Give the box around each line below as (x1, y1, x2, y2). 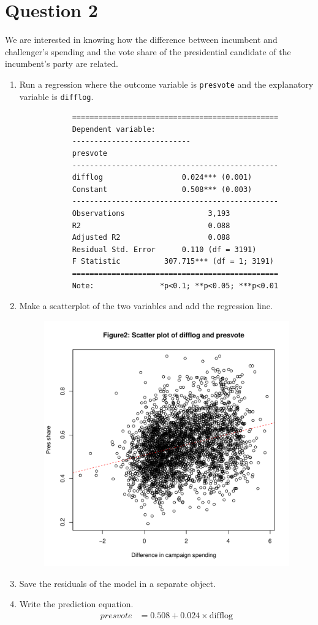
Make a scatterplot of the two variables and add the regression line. (19, 299, 273, 312)
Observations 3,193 (72, 209, 230, 218)
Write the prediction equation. (19, 597, 134, 610)
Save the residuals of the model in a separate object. (19, 577, 216, 589)
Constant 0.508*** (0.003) (72, 185, 252, 194)
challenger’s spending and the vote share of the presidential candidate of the (5, 45, 291, 58)
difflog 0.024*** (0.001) (72, 173, 252, 182)
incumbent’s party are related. (5, 57, 118, 70)
